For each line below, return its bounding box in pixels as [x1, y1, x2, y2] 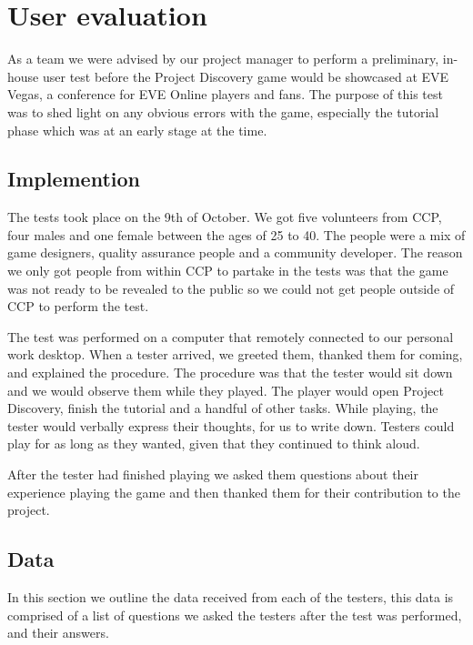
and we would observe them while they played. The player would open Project [7, 380, 444, 399]
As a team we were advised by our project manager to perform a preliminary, [7, 49, 439, 68]
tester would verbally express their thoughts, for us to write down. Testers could [7, 416, 455, 435]
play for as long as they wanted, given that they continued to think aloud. [7, 434, 420, 453]
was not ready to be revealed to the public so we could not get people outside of [7, 278, 455, 297]
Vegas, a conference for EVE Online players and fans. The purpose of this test [7, 85, 443, 104]
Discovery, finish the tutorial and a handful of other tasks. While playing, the [7, 398, 438, 418]
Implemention [7, 165, 140, 193]
